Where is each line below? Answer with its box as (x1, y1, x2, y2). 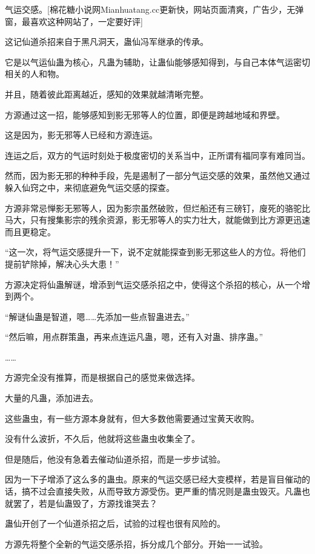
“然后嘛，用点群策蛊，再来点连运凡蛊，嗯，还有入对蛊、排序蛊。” (5, 330, 264, 343)
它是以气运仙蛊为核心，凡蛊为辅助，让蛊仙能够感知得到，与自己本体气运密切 (5, 55, 310, 68)
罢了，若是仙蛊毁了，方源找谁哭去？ (13, 496, 157, 509)
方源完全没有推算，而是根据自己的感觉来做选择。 (5, 371, 200, 384)
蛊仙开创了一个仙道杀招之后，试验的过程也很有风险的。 (5, 517, 225, 530)
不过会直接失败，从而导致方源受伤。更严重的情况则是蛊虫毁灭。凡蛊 (30, 485, 302, 498)
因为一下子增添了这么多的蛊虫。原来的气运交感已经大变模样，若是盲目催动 (5, 473, 302, 486)
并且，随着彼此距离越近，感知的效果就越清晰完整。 (5, 87, 208, 100)
